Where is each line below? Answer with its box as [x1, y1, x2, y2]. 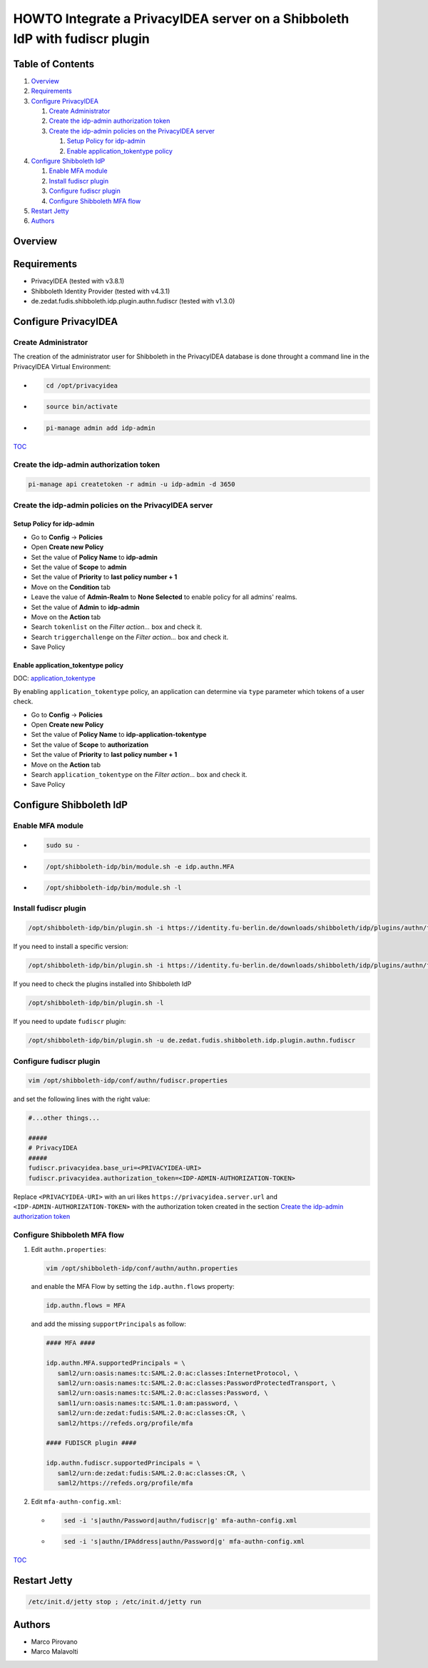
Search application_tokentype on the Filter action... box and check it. [31, 770, 248, 778]
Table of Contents [13, 58, 95, 70]
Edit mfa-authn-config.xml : [31, 1497, 121, 1506]
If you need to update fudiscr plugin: [13, 1018, 126, 1026]
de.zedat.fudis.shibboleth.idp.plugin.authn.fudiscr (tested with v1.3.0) [31, 297, 235, 306]
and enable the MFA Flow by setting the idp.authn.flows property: [31, 1282, 235, 1291]
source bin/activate [46, 403, 118, 411]
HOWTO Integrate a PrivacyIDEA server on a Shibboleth [13, 11, 350, 26]
